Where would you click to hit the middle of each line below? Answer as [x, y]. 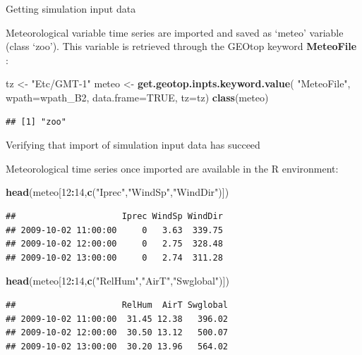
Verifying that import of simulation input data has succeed [133, 145]
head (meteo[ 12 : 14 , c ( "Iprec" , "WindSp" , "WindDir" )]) [117, 192]
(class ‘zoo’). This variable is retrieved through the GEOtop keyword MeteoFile [181, 46]
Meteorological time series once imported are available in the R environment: [172, 168]
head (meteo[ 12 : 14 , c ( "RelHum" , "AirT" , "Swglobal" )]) [117, 281]
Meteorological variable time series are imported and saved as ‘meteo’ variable [175, 32]
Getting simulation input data [71, 8]
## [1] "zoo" [36, 122]
